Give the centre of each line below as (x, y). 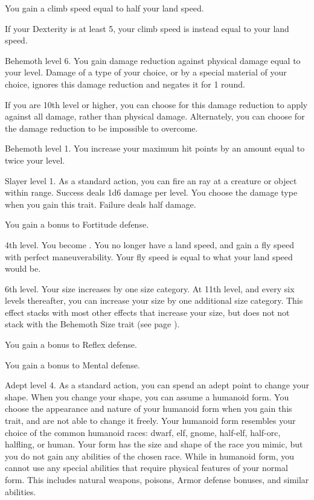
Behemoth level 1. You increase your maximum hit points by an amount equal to (155, 148)
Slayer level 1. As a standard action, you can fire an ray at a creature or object (151, 180)
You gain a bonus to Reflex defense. (71, 345)
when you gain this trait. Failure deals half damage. (101, 204)
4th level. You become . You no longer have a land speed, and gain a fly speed (149, 244)
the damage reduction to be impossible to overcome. (101, 128)
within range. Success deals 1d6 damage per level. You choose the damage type (151, 192)
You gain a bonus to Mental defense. (72, 364)
